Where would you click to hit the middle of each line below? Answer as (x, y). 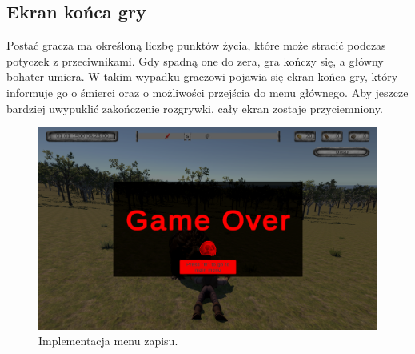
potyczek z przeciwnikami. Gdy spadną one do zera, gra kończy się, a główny (195, 60)
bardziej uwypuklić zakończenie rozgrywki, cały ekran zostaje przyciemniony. (195, 108)
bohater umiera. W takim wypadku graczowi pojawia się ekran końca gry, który (202, 76)
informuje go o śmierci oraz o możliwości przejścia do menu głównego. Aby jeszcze (207, 92)
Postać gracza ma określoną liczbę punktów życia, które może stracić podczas (196, 45)
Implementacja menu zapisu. (108, 341)
